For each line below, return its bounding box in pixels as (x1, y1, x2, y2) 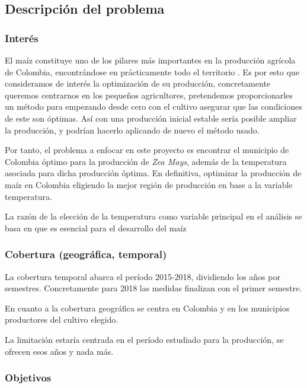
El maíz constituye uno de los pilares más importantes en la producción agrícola (5, 54, 296, 66)
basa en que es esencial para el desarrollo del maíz (5, 221, 187, 234)
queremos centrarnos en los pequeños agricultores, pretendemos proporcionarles (5, 88, 293, 101)
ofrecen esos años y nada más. (5, 345, 114, 357)
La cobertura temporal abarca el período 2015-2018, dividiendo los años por (5, 270, 280, 282)
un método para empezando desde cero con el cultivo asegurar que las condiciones (5, 100, 302, 113)
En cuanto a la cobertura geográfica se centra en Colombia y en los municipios (5, 301, 290, 314)
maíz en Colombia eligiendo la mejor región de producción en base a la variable (5, 178, 293, 190)
